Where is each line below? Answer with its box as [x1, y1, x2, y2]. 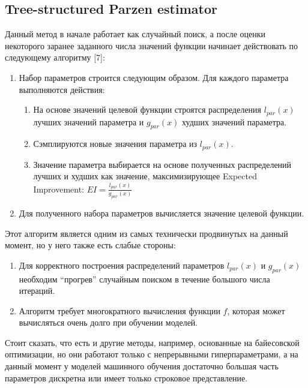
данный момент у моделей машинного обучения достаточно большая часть [5, 360, 279, 372]
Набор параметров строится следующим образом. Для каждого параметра [19, 71, 289, 83]
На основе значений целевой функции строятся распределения [33, 103, 262, 116]
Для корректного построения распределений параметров [19, 258, 225, 271]
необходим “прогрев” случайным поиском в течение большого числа [19, 272, 270, 285]
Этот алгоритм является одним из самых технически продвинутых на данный [5, 227, 288, 239]
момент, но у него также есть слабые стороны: [5, 239, 176, 251]
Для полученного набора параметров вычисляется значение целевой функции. [19, 206, 304, 219]
